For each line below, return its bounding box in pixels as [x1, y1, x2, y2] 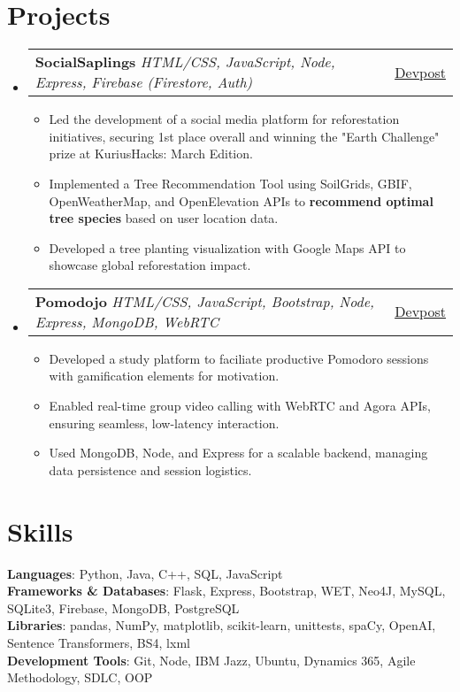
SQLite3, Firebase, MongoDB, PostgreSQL [7, 598, 240, 617]
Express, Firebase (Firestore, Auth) [34, 72, 253, 93]
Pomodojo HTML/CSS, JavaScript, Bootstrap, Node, [34, 290, 375, 311]
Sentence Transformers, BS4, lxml [7, 633, 190, 651]
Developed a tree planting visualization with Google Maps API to [49, 238, 406, 257]
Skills [7, 512, 73, 549]
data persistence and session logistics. [49, 460, 252, 479]
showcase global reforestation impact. [49, 256, 251, 274]
